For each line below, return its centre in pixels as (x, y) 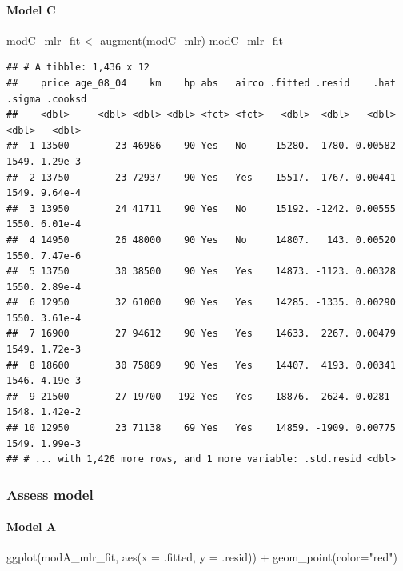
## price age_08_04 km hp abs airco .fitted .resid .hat (201, 83)
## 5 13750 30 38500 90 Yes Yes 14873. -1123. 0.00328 (201, 272)
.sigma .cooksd (47, 99)
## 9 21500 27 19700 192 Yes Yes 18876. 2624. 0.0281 (198, 396)
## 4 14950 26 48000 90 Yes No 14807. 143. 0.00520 (201, 240)
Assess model (50, 494)
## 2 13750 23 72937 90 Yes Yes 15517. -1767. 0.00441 (201, 177)
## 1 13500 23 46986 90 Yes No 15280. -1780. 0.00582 (201, 146)
